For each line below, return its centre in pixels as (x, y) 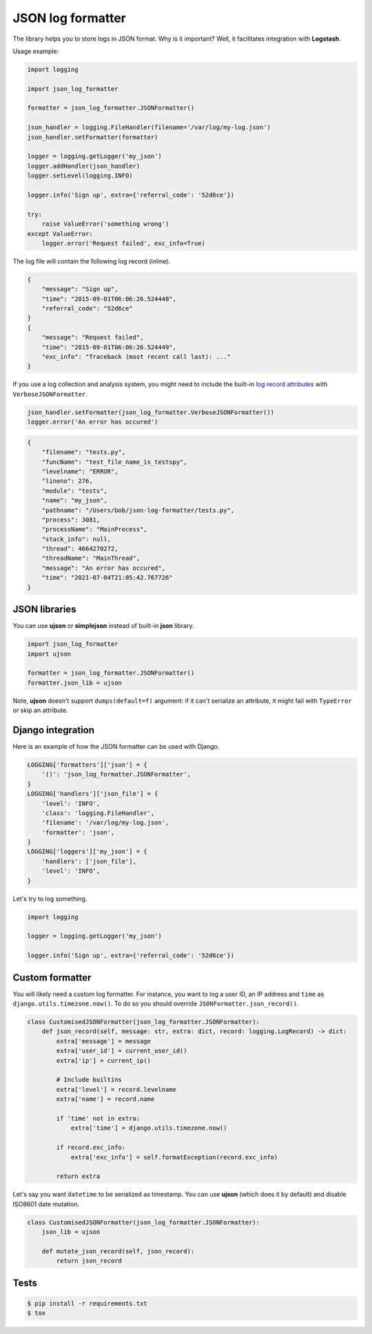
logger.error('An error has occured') (93, 422)
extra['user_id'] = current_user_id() (122, 1051)
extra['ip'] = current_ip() (104, 1060)
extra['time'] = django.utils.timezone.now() (149, 1128)
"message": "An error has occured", (103, 568)
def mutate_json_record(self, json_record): (118, 1251)
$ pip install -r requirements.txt (87, 1303)
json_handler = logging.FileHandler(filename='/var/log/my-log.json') (149, 127)
